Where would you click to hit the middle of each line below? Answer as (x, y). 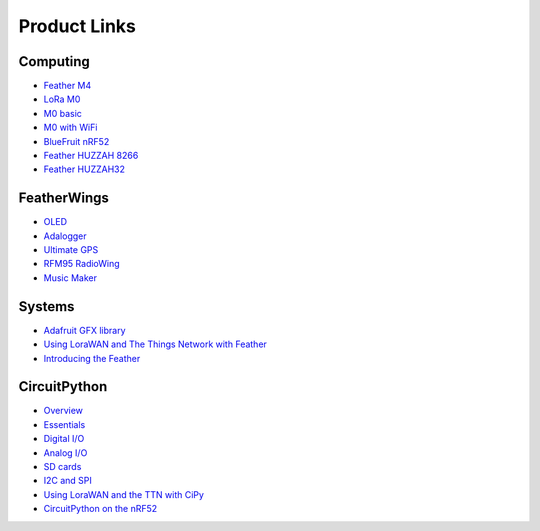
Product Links (77, 26)
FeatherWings (64, 198)
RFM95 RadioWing (81, 264)
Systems (46, 306)
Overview (63, 411)
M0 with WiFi (70, 127)
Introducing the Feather (92, 358)
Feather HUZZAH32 (84, 169)
